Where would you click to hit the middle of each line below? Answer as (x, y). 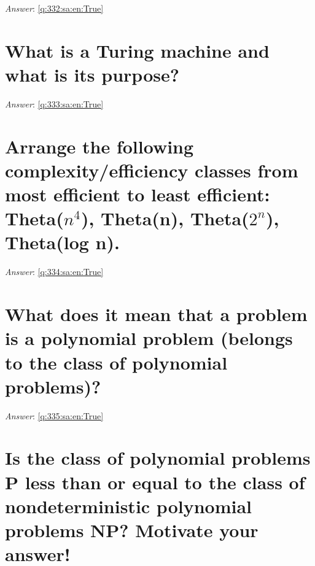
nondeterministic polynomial (128, 506)
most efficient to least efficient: (138, 194)
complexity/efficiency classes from (152, 170)
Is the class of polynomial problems (158, 458)
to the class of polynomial (116, 362)
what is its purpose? (92, 74)
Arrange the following (99, 146)
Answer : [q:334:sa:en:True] (54, 272)
